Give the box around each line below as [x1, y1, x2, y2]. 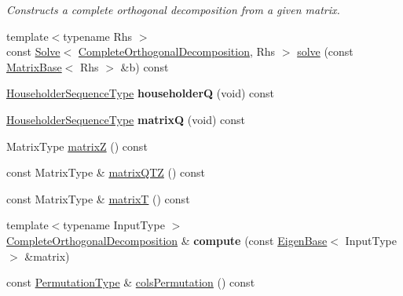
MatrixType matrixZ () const [6, 137, 148, 154]
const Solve [6, 43, 60, 60]
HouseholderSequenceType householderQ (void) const [6, 85, 275, 101]
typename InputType [63, 217, 165, 233]
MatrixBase [6, 58, 62, 75]
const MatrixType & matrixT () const [6, 190, 190, 206]
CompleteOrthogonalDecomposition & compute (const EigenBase [6, 232, 328, 248]
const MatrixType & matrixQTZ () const [6, 164, 206, 181]
